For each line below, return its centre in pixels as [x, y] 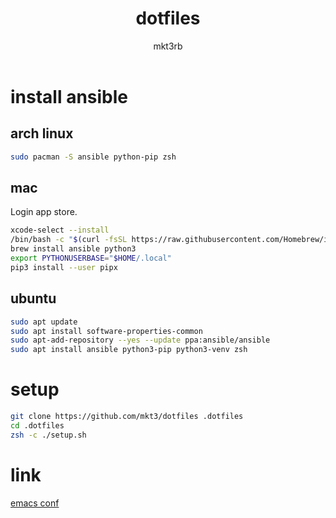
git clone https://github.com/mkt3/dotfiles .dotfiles [127, 417]
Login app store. [44, 212]
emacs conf [35, 503]
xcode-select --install [60, 230]
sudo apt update [44, 322]
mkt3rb [168, 46]
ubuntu [33, 298]
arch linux [42, 133]
